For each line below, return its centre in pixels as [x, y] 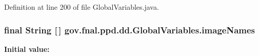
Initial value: [27, 49]
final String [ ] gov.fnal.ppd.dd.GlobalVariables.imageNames [130, 30]
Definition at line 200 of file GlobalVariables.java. [82, 7]
